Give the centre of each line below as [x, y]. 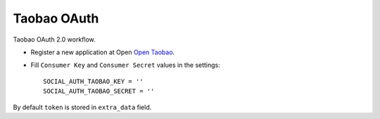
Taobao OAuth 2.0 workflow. [55, 39]
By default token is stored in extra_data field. [82, 107]
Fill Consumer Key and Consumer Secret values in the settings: [126, 65]
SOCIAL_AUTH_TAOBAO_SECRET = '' [99, 91]
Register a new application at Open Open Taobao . [103, 52]
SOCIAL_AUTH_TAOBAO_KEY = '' [93, 81]
